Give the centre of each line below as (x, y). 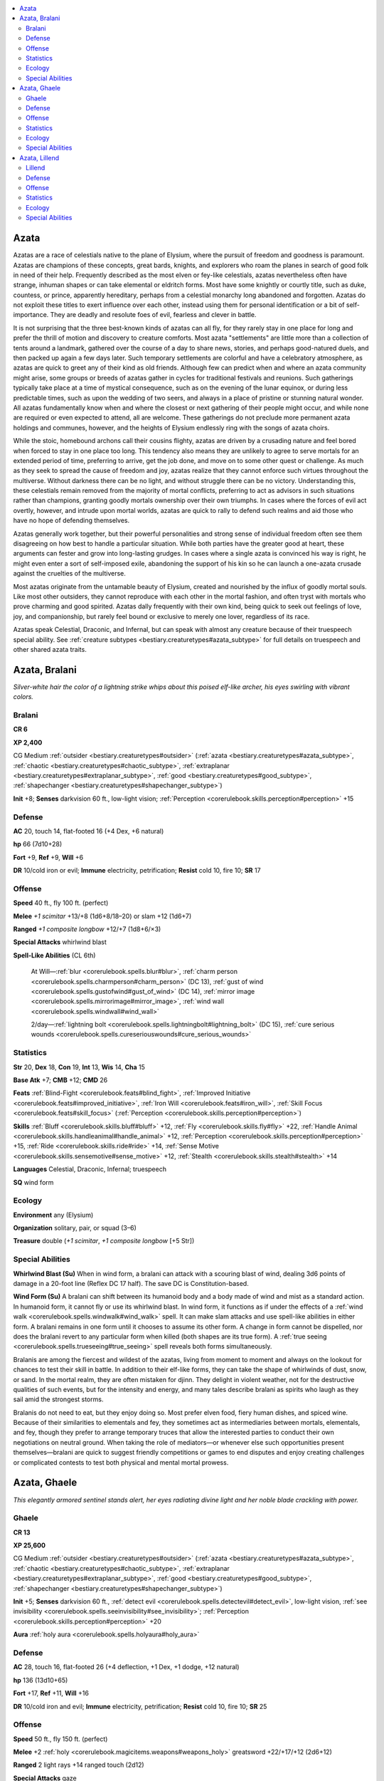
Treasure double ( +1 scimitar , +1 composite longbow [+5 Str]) (104, 1241)
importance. (31, 315)
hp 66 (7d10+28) (38, 844)
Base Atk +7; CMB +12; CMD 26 (60, 1080)
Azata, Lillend (39, 157)
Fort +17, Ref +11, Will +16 (51, 1693)
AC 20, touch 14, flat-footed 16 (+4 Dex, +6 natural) (89, 831)
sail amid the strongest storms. (58, 1399)
